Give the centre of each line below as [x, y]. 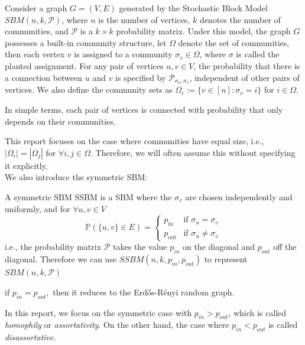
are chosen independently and [239, 196]
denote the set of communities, [234, 42]
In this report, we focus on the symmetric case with [98, 312]
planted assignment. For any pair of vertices [84, 65]
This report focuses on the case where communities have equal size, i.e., [134, 141]
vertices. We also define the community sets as [89, 89]
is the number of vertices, [144, 19]
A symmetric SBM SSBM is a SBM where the [88, 196]
